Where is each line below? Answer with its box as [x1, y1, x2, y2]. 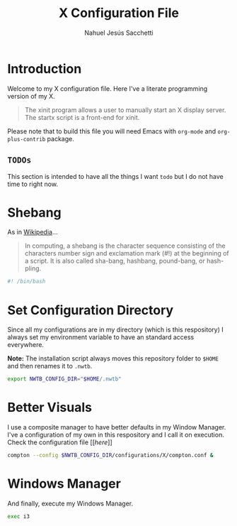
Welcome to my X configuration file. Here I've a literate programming [7, 84, 208, 93]
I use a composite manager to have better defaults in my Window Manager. [7, 423, 226, 432]
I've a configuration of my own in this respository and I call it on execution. [7, 431, 224, 439]
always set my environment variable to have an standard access [7, 333, 195, 341]
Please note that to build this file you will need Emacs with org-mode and [7, 126, 216, 136]
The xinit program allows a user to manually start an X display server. [24, 105, 226, 114]
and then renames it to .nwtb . [7, 362, 93, 371]
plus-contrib [7, 136, 46, 143]
